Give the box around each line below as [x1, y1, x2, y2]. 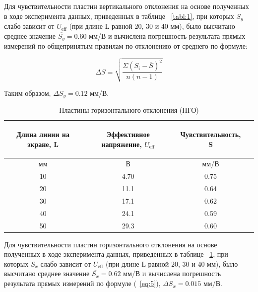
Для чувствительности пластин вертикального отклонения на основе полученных [4, 1, 249, 11]
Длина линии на [16, 129, 69, 139]
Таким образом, [4, 87, 51, 98]
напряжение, [101, 139, 142, 149]
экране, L [27, 139, 59, 149]
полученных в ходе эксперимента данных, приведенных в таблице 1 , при [4, 249, 228, 259]
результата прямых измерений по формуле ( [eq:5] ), [4, 278, 161, 289]
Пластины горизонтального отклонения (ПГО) [59, 105, 199, 115]
